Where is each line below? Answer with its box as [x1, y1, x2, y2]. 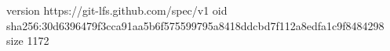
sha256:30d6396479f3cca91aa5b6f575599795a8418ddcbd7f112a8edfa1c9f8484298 [6, 17, 385, 33]
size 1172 [6, 32, 49, 49]
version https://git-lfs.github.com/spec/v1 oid [6, 2, 228, 18]
